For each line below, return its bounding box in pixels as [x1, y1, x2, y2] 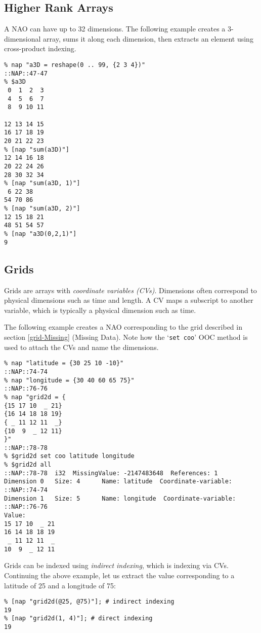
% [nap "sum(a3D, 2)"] [4, 205, 80, 213]
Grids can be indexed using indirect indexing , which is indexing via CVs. [4, 560, 229, 571]
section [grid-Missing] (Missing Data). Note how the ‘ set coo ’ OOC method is [4, 332, 248, 342]
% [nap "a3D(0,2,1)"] [4, 230, 77, 238]
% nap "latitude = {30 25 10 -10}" [4, 360, 124, 367]
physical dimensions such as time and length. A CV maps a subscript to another [4, 295, 253, 305]
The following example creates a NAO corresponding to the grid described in [4, 322, 242, 332]
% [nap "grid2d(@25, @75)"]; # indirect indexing [4, 598, 175, 606]
